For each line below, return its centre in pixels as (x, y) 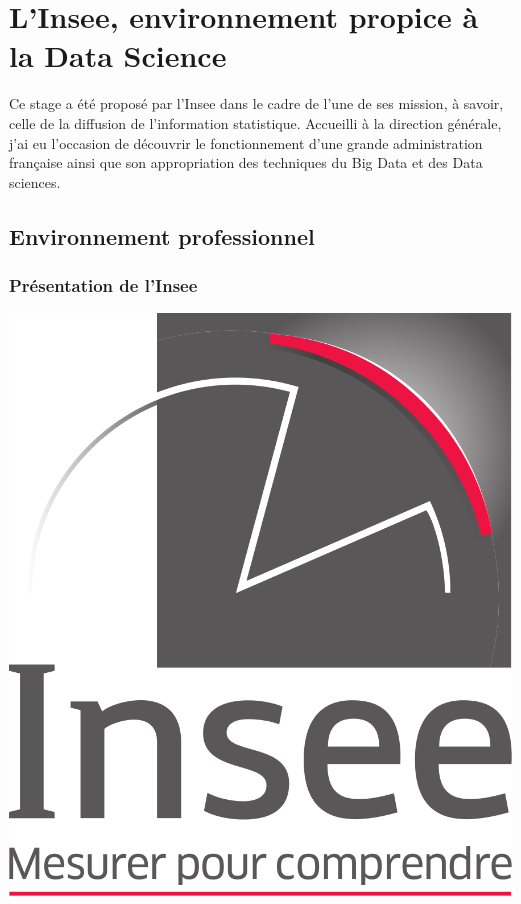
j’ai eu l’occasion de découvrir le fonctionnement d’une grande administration (246, 142)
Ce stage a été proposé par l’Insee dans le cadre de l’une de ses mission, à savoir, (256, 103)
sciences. (35, 181)
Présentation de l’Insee (103, 284)
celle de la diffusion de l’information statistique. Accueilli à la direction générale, (255, 122)
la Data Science (118, 55)
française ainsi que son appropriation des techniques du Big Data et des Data (246, 162)
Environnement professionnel (162, 235)
